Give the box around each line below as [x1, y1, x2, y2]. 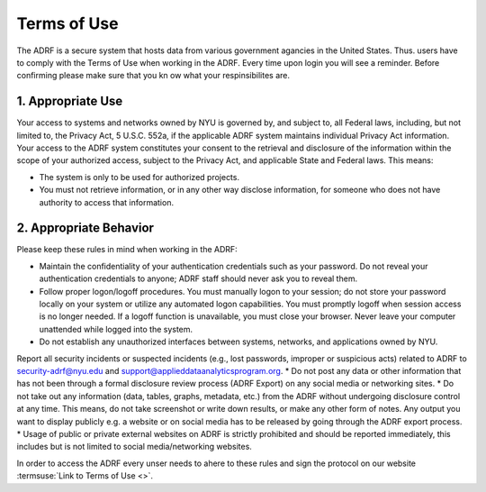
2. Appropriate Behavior [16, 221, 155, 236]
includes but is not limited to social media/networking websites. [16, 442, 252, 452]
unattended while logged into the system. [39, 323, 193, 334]
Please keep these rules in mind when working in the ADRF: [16, 244, 238, 255]
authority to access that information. [39, 196, 175, 207]
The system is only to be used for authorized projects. [39, 171, 240, 182]
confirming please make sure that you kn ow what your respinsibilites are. [16, 70, 291, 81]
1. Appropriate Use [16, 94, 123, 109]
